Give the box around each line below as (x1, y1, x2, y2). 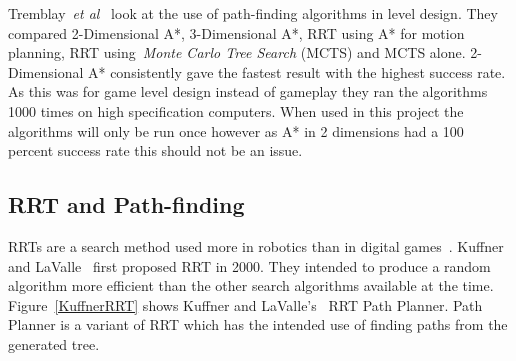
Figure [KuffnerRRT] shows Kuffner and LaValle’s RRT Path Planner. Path (8, 294, 483, 315)
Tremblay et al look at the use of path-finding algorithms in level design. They (8, 3, 498, 23)
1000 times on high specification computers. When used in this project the (8, 100, 464, 121)
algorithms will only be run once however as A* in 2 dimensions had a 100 (8, 120, 464, 141)
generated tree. (8, 333, 100, 354)
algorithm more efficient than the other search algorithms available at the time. (8, 275, 494, 296)
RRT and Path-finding (8, 189, 245, 220)
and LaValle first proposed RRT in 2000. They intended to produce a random (8, 255, 491, 276)
